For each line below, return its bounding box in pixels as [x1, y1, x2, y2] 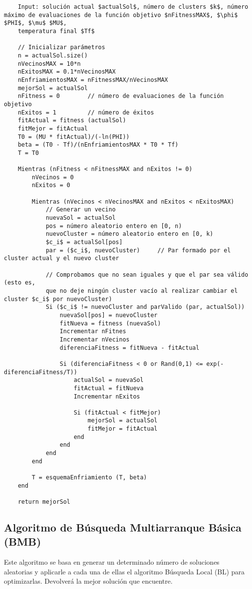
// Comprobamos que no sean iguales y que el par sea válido [45, 271, 249, 278]
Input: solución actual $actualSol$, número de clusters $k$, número [18, 3, 249, 10]
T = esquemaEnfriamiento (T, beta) [32, 474, 147, 481]
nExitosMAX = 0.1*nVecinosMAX [18, 68, 116, 76]
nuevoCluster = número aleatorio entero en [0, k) [45, 230, 213, 238]
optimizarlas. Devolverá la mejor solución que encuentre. [4, 576, 173, 586]
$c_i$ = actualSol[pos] [45, 239, 123, 246]
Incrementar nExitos [74, 393, 140, 400]
